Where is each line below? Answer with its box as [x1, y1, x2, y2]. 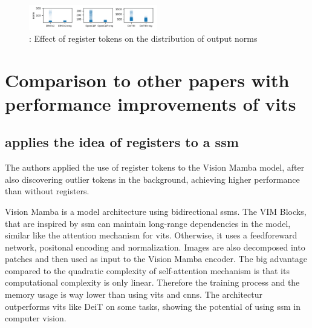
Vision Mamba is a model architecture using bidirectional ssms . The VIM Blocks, [5, 205, 307, 217]
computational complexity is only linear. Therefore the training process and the [5, 276, 300, 289]
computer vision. [5, 312, 67, 324]
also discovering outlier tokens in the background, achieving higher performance [5, 172, 300, 185]
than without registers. [5, 185, 89, 197]
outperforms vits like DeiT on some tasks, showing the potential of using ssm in [5, 300, 301, 312]
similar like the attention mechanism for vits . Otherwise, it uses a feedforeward [5, 229, 297, 241]
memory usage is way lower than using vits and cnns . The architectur [5, 288, 262, 301]
